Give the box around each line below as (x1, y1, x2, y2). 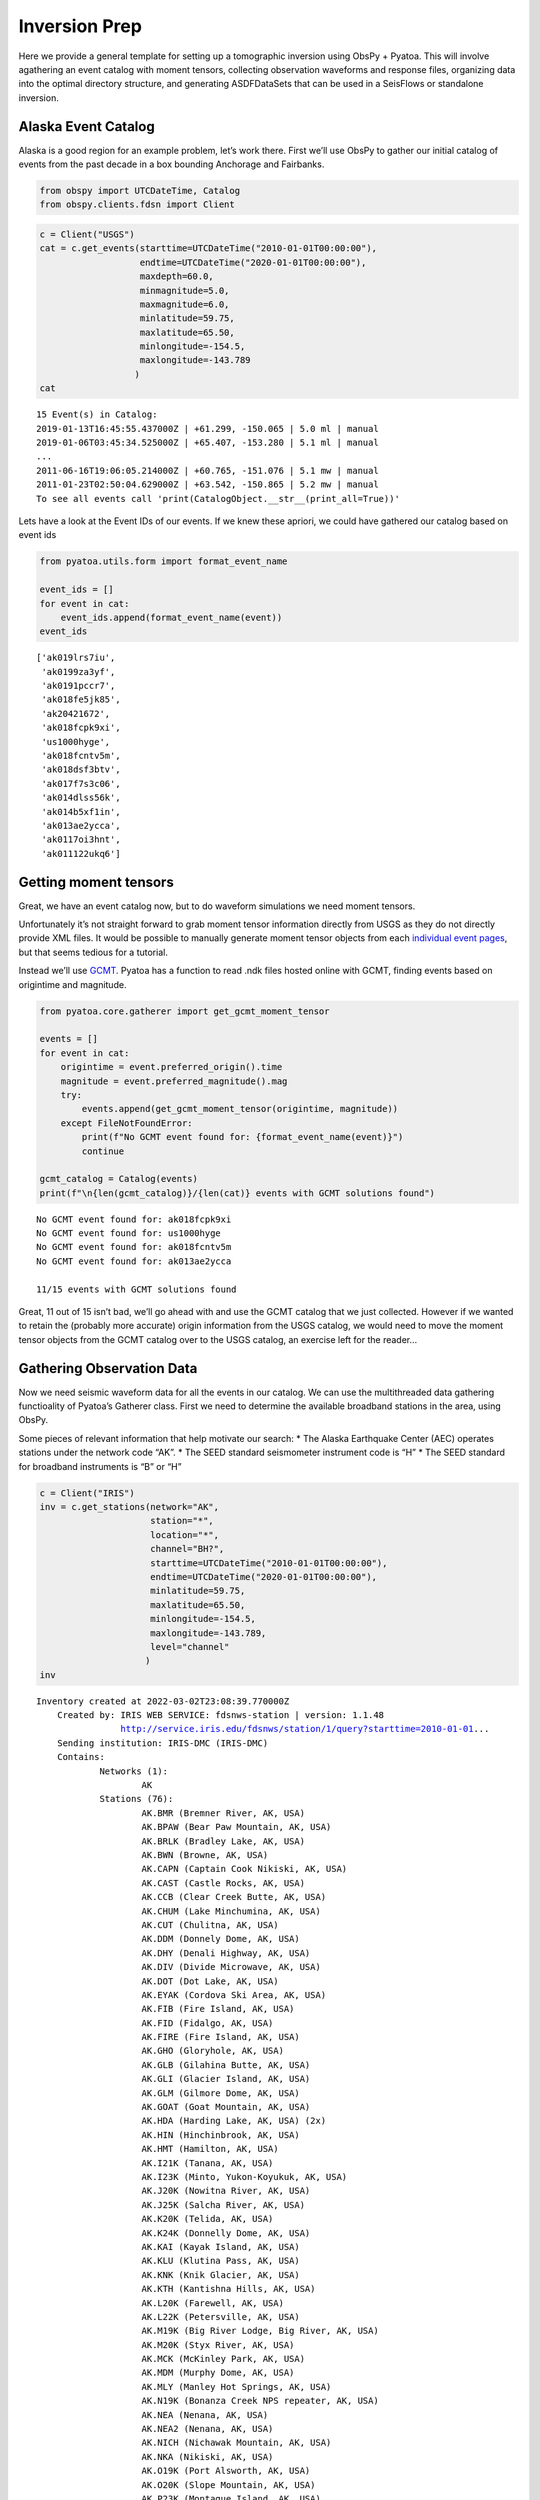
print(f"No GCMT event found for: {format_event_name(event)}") (81, 1131, 404, 1143)
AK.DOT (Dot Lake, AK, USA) (141, 1975, 279, 1987)
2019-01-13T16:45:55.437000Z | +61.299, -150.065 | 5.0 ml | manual (36, 423, 379, 434)
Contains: (56, 1751, 105, 1763)
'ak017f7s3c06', (41, 778, 121, 789)
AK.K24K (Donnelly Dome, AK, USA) (141, 2227, 311, 2239)
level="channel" (150, 1641, 230, 1652)
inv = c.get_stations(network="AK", (39, 1501, 220, 1513)
